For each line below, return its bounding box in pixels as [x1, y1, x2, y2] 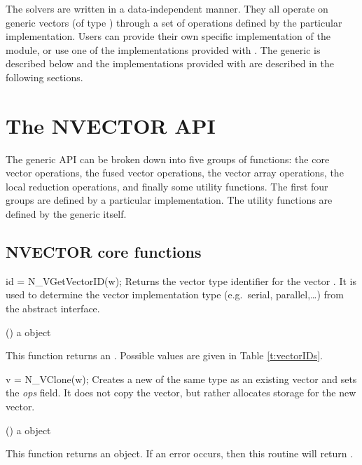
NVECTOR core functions [6, 241, 202, 263]
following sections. [6, 69, 83, 84]
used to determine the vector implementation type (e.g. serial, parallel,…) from [6, 287, 344, 302]
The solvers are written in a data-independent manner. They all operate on [6, 1, 328, 15]
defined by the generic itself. [6, 207, 127, 221]
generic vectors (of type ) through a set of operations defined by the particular [6, 15, 342, 29]
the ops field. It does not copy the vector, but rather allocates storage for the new [6, 385, 356, 400]
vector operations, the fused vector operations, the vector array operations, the [6, 165, 344, 180]
